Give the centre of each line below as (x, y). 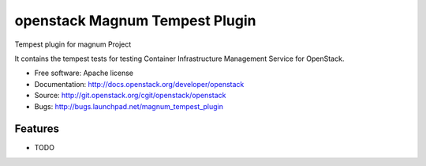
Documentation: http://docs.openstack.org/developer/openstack (139, 84)
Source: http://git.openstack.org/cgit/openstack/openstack (130, 96)
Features (37, 129)
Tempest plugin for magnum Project (73, 44)
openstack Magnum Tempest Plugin (135, 21)
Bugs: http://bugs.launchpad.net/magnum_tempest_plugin (129, 106)
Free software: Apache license (84, 73)
